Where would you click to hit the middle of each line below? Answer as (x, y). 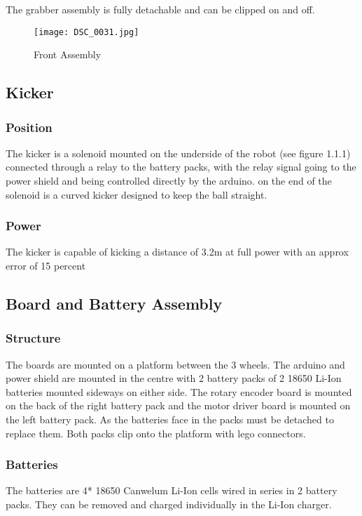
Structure (33, 338)
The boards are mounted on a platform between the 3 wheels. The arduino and (175, 364)
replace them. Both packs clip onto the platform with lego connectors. (156, 433)
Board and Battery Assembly (114, 304)
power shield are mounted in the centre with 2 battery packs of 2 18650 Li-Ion (174, 378)
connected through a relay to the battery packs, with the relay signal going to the (181, 167)
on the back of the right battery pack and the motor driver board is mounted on (178, 405)
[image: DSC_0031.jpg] (86, 32)
